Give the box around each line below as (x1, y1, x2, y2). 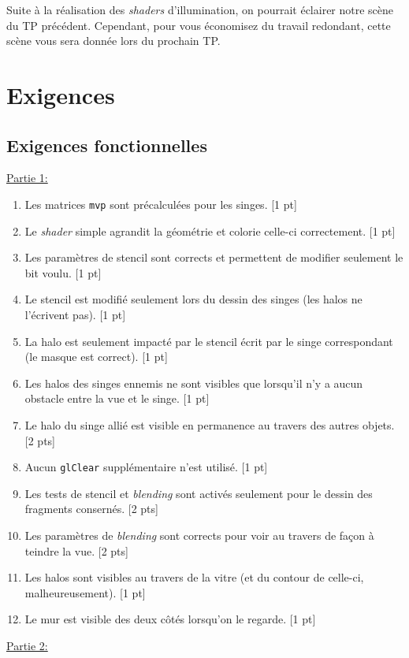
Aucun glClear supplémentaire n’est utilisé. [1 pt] (24, 459, 268, 475)
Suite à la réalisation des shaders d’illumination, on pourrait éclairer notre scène (6, 2, 394, 17)
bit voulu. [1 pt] (24, 264, 102, 281)
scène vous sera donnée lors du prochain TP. (6, 32, 221, 49)
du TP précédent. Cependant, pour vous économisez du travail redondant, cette (6, 17, 391, 33)
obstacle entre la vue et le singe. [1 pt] (24, 390, 210, 407)
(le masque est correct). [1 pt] (24, 348, 168, 365)
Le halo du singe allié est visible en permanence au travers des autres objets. (24, 416, 395, 433)
